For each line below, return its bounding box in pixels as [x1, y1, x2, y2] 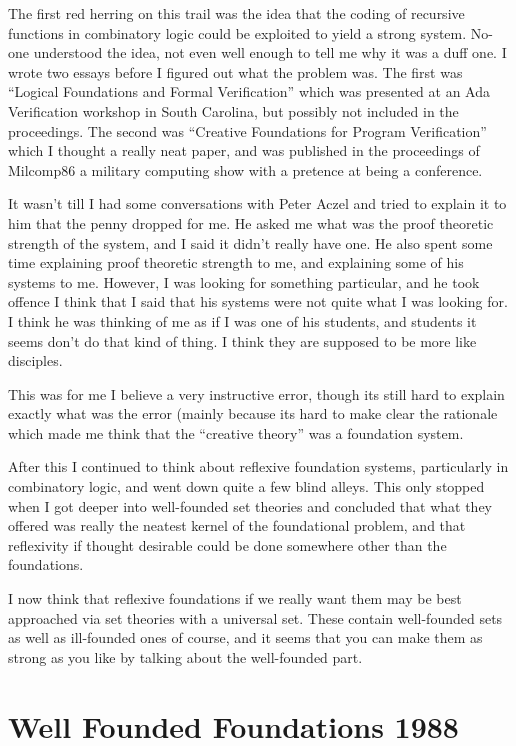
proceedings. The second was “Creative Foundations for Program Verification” [8, 120, 487, 141]
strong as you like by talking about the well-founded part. [8, 646, 363, 667]
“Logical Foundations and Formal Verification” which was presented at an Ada [8, 81, 491, 102]
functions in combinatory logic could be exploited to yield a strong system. [8, 22, 467, 43]
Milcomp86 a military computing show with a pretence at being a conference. [8, 159, 483, 180]
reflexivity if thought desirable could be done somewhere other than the [8, 534, 447, 555]
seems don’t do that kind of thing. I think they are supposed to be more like [8, 330, 477, 351]
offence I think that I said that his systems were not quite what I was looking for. [8, 291, 508, 312]
